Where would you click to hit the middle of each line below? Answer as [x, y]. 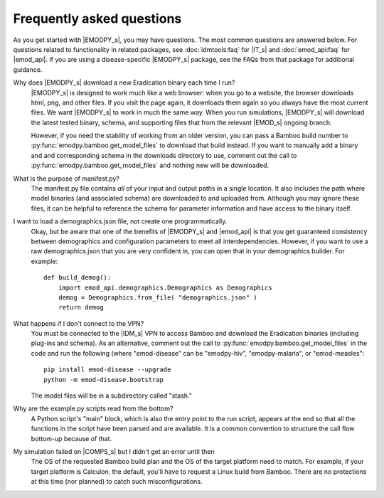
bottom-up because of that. [71, 438]
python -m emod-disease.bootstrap [103, 380]
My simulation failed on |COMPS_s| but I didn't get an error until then [114, 451]
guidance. [28, 69]
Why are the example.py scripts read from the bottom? [93, 408]
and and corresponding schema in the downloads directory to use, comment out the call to [164, 155]
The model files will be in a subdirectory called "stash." [111, 396]
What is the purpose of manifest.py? [66, 179]
